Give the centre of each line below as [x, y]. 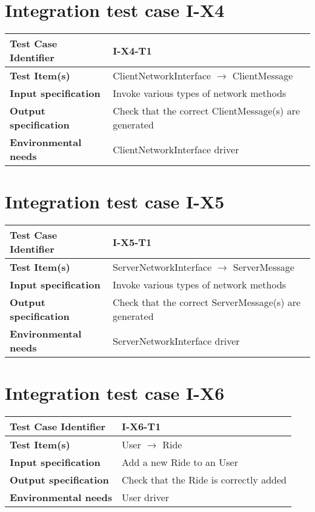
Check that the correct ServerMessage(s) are [207, 302]
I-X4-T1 [132, 50]
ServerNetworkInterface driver [176, 341]
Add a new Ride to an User [180, 462]
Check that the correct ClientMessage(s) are [207, 111]
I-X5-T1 [132, 242]
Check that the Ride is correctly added [204, 480]
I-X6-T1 [141, 427]
